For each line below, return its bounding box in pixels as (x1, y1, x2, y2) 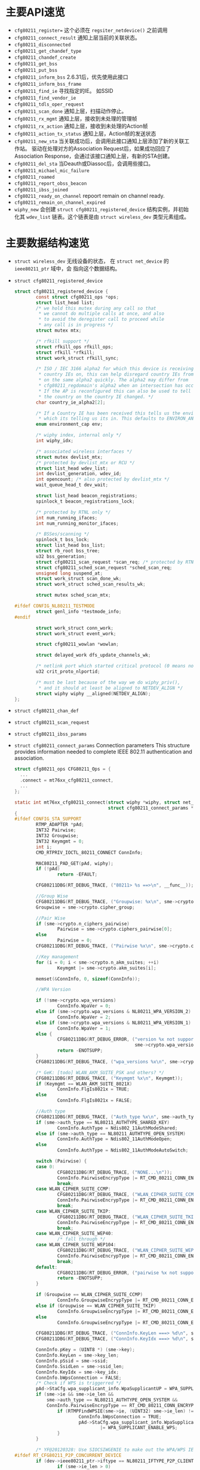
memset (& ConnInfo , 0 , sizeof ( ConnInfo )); (36, 976, 141, 982)
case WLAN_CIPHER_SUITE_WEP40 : (36, 1231, 114, 1237)
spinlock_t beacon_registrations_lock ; (36, 498, 135, 504)
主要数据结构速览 (5, 236, 90, 250)
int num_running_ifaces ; (36, 515, 98, 521)
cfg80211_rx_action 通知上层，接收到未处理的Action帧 (14, 122, 148, 130)
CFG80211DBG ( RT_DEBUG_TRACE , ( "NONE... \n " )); (57, 1169, 173, 1176)
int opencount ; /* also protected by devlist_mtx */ (36, 476, 170, 483)
